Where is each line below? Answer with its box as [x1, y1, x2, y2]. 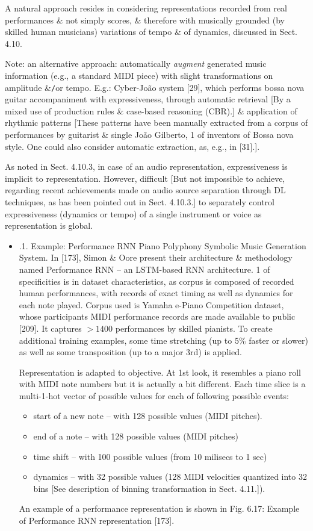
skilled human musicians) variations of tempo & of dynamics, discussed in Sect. [5, 25, 297, 38]
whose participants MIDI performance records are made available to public [19, 310, 296, 323]
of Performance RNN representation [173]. [19, 514, 175, 527]
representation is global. [5, 219, 93, 232]
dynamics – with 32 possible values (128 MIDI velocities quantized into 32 [33, 470, 307, 483]
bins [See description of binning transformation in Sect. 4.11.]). [33, 482, 265, 494]
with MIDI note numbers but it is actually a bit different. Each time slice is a [19, 377, 306, 390]
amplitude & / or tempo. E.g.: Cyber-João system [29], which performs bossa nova [5, 81, 305, 93]
